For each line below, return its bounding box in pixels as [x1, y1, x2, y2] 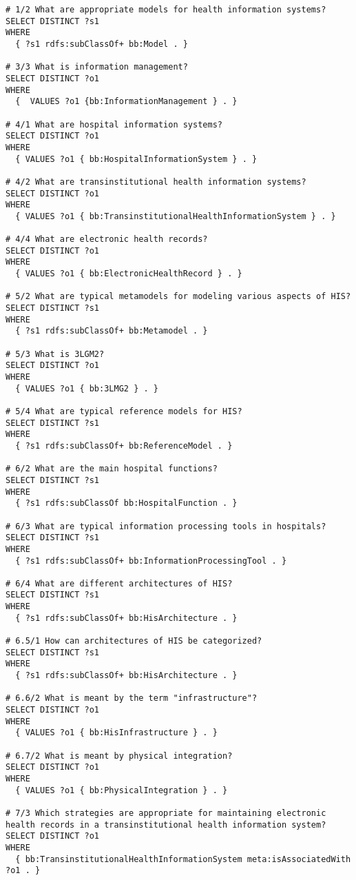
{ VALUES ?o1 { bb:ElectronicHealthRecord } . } [15, 269, 242, 279]
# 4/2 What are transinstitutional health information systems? [6, 176, 306, 187]
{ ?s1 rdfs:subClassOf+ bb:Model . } [15, 39, 188, 49]
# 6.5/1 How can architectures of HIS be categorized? [6, 636, 262, 646]
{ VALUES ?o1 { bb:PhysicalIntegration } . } [15, 785, 228, 795]
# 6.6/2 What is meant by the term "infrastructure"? [6, 693, 258, 704]
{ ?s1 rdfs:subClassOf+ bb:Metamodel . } [15, 326, 208, 336]
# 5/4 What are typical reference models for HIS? [6, 406, 242, 416]
